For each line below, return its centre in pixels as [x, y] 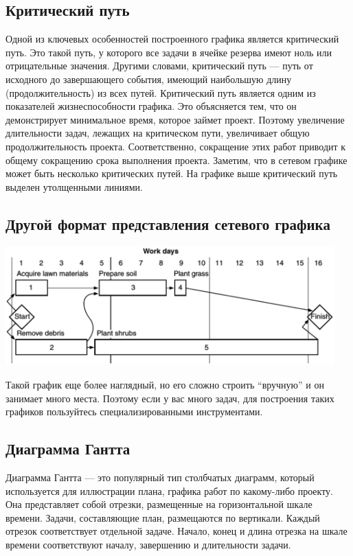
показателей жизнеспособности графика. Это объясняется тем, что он [151, 106]
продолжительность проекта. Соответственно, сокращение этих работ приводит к [176, 146]
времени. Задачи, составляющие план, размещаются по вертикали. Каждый [163, 517]
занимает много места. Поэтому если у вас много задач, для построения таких [170, 398]
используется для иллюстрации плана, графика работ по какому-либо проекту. [170, 490]
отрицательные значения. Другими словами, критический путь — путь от [159, 66]
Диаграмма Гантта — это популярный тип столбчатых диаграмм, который [160, 477]
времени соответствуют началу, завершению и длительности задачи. [148, 545]
